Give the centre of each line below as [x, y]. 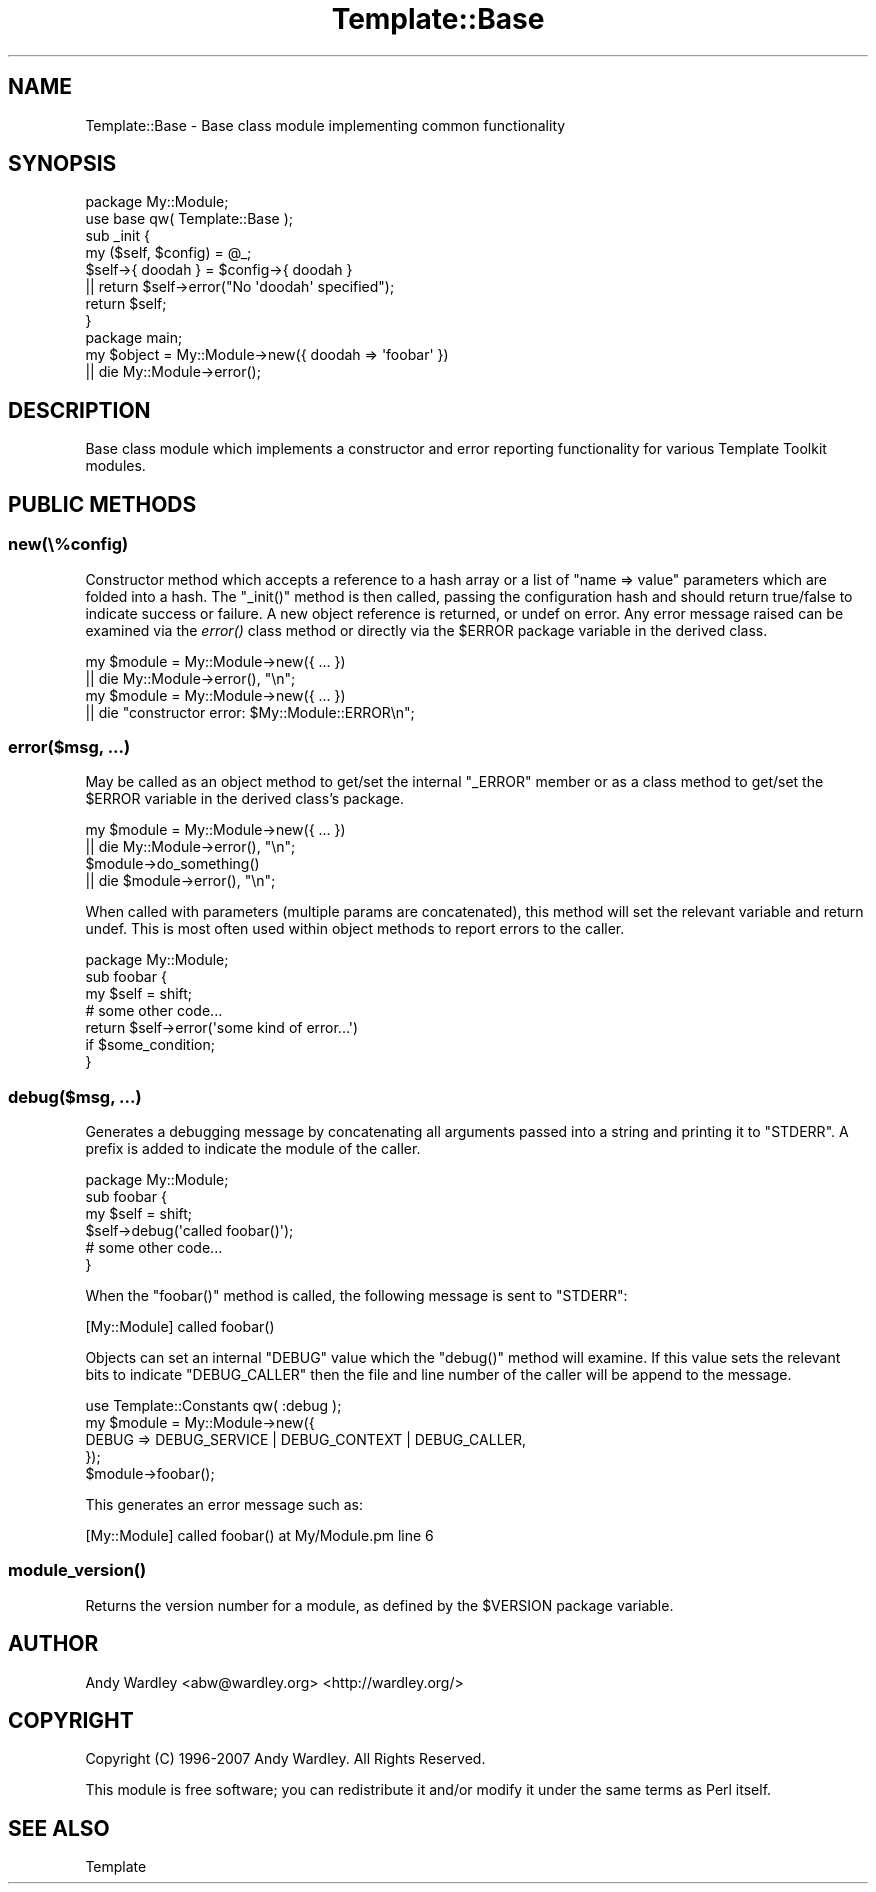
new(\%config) [68, 544]
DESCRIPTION [79, 410]
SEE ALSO [59, 1828]
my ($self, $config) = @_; [168, 253]
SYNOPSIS [62, 164]
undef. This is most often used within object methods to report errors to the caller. [355, 929]
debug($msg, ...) [75, 1096]
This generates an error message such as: [224, 1504]
